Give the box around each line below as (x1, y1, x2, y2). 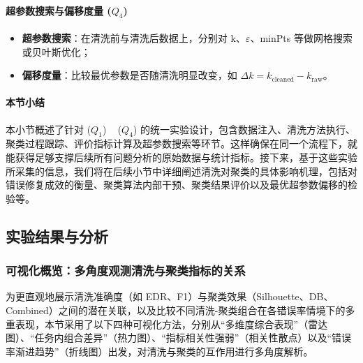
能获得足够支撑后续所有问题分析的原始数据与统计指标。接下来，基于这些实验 (6, 149, 357, 164)
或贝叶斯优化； (22, 44, 91, 59)
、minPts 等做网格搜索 (250, 31, 353, 45)
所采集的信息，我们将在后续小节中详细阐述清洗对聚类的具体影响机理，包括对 (6, 163, 357, 178)
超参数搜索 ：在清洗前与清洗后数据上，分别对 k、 (22, 31, 246, 45)
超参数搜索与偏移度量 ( (6, 3, 112, 17)
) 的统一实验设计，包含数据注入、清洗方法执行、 (133, 121, 355, 136)
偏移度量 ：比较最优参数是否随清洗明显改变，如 (22, 68, 237, 82)
